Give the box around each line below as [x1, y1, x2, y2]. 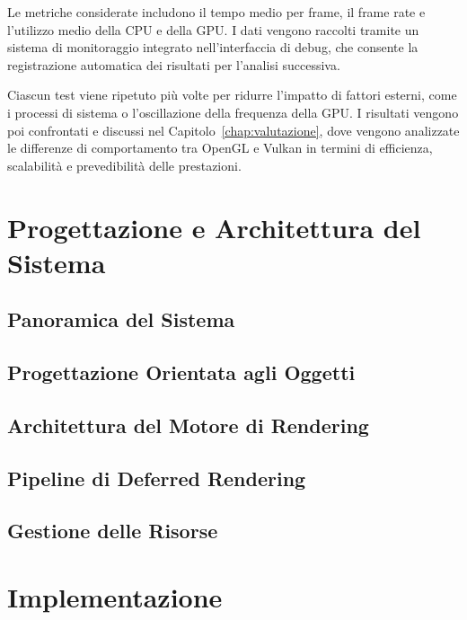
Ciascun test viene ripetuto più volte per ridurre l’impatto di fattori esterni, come [7, 85, 457, 104]
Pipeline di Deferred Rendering [7, 464, 306, 492]
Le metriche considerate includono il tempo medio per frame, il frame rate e [7, 3, 426, 21]
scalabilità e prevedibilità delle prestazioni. [7, 155, 242, 174]
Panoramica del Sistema [7, 306, 235, 333]
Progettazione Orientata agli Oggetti [7, 359, 356, 386]
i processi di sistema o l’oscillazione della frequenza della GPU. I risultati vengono [7, 102, 459, 121]
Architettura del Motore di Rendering [7, 411, 369, 438]
